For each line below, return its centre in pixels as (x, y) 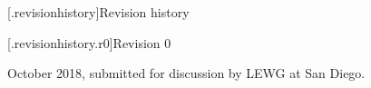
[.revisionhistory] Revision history (98, 12)
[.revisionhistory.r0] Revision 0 (89, 42)
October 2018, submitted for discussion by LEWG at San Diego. (186, 73)
